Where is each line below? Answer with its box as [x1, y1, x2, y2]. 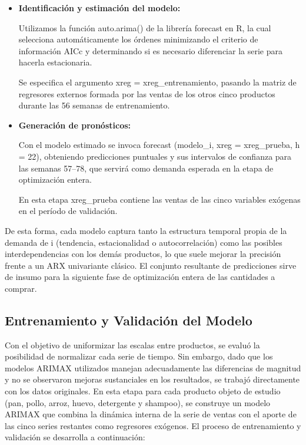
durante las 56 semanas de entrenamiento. [18, 99, 170, 111]
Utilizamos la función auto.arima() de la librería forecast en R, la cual [18, 21, 271, 34]
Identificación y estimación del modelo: [18, 2, 181, 14]
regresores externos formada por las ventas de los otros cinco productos [18, 87, 275, 100]
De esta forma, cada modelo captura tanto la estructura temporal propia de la [5, 224, 287, 236]
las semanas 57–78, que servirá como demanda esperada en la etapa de [18, 161, 274, 174]
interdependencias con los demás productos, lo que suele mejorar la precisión [5, 248, 281, 260]
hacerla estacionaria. [18, 56, 92, 68]
